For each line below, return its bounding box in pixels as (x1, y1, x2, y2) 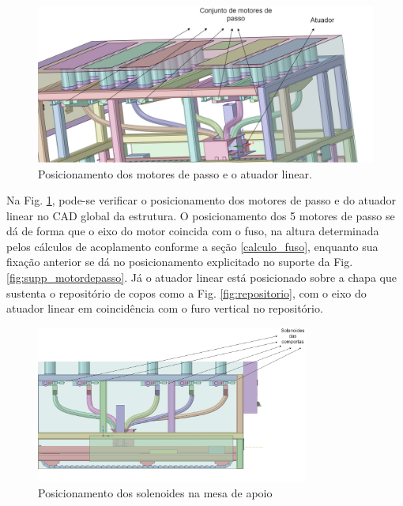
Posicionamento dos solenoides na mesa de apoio (38, 485, 273, 501)
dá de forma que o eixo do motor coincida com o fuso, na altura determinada (6, 223, 379, 239)
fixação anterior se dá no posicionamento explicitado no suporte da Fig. (6, 253, 353, 270)
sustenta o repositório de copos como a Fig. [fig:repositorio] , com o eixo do (6, 284, 367, 301)
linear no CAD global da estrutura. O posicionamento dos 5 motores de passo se (6, 207, 395, 223)
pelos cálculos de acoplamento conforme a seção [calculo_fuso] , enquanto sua (6, 238, 379, 254)
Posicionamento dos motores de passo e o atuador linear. (38, 165, 312, 182)
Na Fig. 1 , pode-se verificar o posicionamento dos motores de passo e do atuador (6, 192, 397, 208)
